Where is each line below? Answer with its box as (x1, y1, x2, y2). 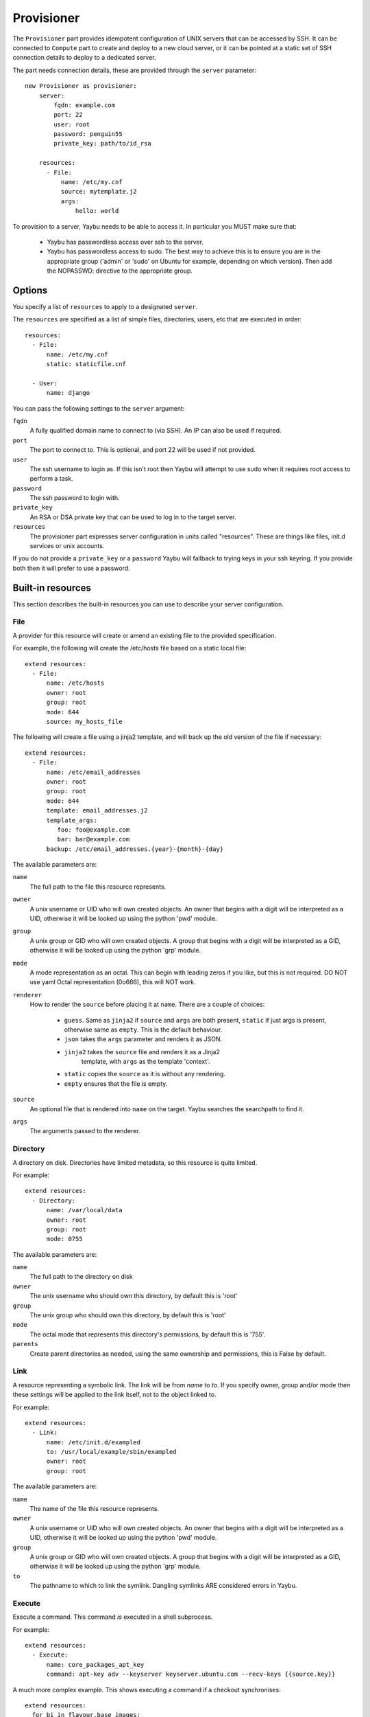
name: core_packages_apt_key (46, 1661, 145, 1668)
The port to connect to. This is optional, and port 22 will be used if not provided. (29, 446, 256, 454)
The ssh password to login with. (29, 494, 120, 502)
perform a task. (29, 475, 73, 483)
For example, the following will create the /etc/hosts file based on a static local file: (12, 644, 247, 652)
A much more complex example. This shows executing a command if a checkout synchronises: (12, 1685, 281, 1694)
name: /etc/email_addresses (46, 768, 140, 776)
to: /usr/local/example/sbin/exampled (46, 1448, 177, 1456)
